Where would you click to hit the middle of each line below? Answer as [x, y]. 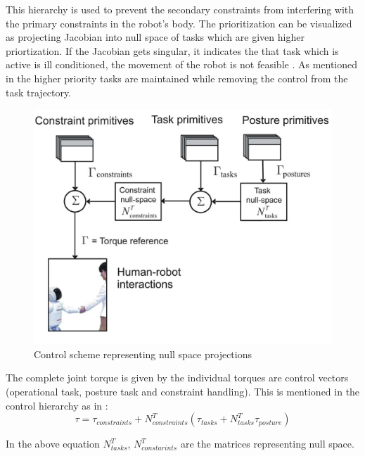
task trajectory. [39, 92]
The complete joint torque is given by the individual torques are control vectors [177, 378]
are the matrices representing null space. [267, 444]
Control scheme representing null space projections [143, 354]
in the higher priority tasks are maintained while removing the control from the [177, 78]
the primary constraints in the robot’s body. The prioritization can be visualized [179, 23]
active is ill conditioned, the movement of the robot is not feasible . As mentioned [182, 64]
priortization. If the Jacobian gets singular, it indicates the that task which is [172, 50]
